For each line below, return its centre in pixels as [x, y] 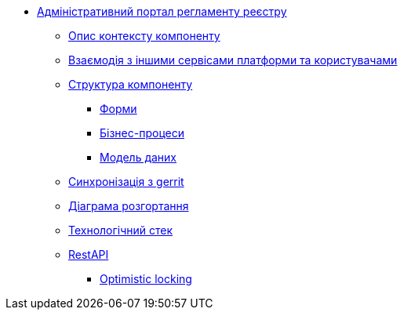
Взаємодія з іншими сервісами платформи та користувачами [233, 60]
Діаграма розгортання [129, 206]
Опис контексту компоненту [144, 36]
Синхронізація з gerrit [126, 182]
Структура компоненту [131, 84]
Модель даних [138, 157]
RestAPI [89, 254]
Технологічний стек [120, 230]
